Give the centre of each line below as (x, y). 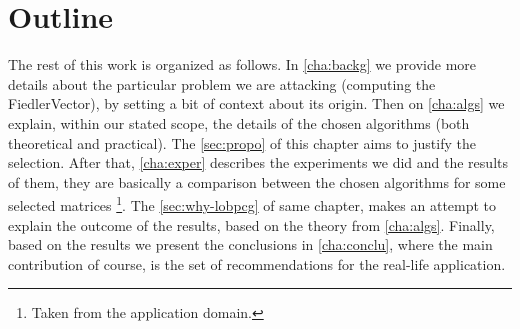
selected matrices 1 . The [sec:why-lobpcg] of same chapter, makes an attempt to (252, 203)
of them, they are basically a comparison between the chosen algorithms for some (257, 181)
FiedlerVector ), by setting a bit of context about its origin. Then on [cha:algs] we (256, 103)
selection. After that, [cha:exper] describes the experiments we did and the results (258, 162)
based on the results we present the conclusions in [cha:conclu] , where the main (250, 244)
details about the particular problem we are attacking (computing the (222, 83)
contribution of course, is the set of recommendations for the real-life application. (257, 263)
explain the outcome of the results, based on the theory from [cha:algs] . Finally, (251, 224)
